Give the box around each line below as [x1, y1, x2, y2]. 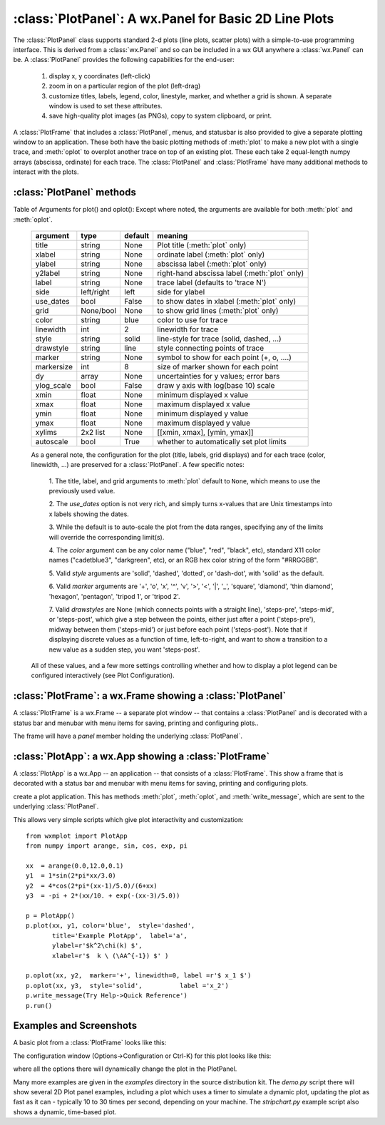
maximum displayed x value [157, 399, 251, 409]
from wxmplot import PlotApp [26, 831, 128, 840]
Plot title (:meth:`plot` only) [157, 240, 247, 250]
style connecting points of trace [157, 343, 265, 353]
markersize [35, 361, 73, 371]
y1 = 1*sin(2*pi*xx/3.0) [26, 872, 117, 880]
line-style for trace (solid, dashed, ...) [157, 334, 282, 344]
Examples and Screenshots [13, 1019, 138, 1032]
